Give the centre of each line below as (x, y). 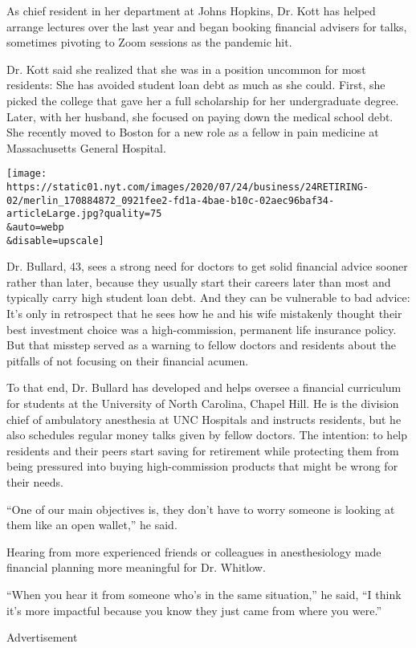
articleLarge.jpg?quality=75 (84, 214)
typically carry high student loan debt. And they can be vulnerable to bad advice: (208, 298)
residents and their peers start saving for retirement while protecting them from (203, 450)
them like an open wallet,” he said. (92, 525)
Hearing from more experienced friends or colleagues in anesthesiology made (194, 551)
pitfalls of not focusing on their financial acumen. (128, 360)
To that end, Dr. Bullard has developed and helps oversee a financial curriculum (204, 387)
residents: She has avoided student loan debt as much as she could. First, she (196, 85)
